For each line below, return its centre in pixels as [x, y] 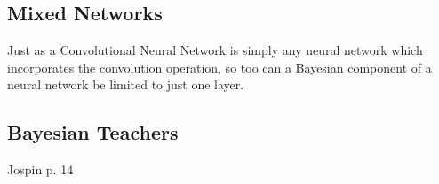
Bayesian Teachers [93, 132]
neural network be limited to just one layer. [126, 84]
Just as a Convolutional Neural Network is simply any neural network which [215, 50]
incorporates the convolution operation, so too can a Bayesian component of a [219, 67]
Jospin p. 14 [40, 169]
